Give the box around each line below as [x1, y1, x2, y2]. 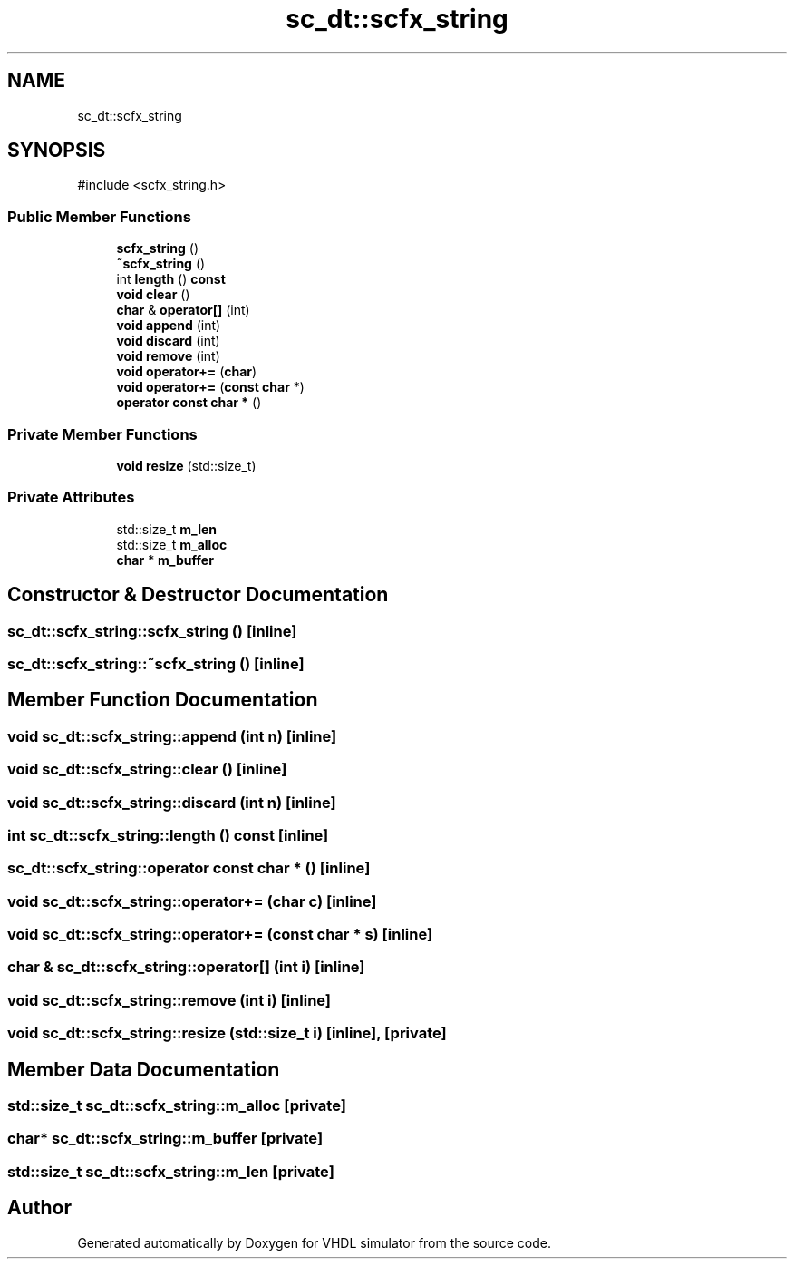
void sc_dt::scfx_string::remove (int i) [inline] [7, 990, 332, 1009]
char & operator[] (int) [116, 302, 250, 318]
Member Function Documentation [7, 688, 318, 712]
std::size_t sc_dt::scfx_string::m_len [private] [7, 1162, 334, 1181]
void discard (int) [116, 333, 220, 349]
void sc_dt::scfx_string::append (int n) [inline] [7, 726, 337, 745]
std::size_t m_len [116, 521, 217, 537]
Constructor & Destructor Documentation [7, 583, 389, 607]
